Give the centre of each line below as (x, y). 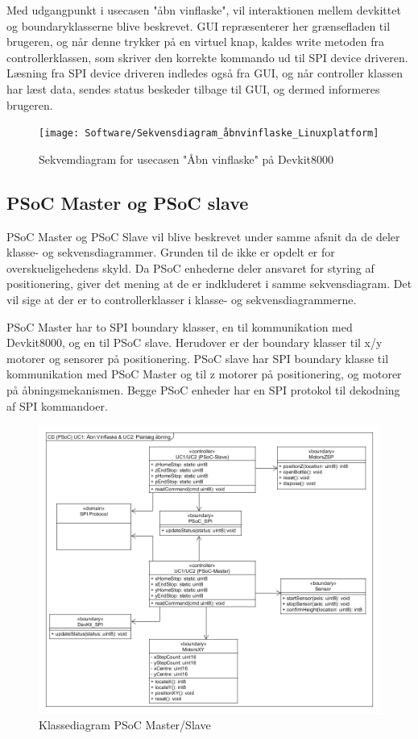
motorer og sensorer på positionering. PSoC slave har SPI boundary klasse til (198, 358)
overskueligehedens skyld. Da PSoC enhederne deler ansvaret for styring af (190, 267)
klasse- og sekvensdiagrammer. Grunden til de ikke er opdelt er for (171, 252)
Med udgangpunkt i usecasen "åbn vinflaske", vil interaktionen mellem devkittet (204, 10)
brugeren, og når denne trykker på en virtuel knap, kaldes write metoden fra (196, 42)
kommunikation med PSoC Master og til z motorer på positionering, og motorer (204, 374)
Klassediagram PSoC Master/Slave (125, 725)
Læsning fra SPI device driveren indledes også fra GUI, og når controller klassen (205, 73)
